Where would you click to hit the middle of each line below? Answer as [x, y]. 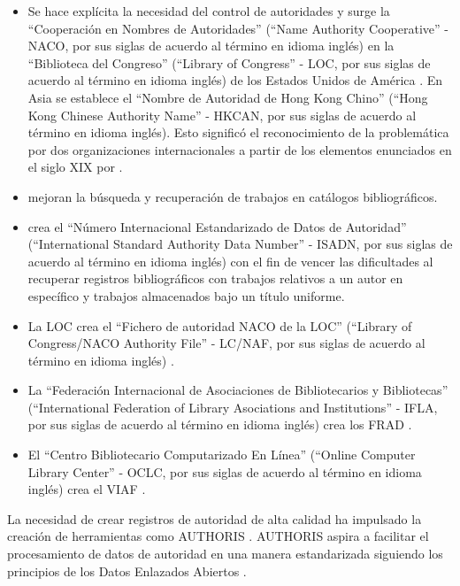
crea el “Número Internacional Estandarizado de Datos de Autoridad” [217, 226]
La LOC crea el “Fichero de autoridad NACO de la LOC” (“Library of [220, 325]
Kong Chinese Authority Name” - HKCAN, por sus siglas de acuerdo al [222, 115]
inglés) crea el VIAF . [87, 489]
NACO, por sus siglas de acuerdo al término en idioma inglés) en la [211, 46]
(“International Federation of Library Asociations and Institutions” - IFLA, [233, 407]
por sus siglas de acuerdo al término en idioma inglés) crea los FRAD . [220, 424]
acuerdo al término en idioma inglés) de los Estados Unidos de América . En [235, 80]
